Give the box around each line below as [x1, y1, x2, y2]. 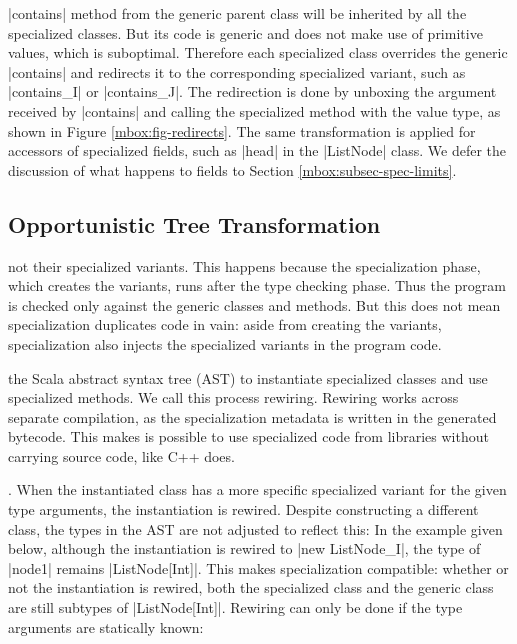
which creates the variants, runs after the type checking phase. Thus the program [8, 275, 506, 296]
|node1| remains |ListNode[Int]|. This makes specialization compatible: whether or [8, 557, 509, 578]
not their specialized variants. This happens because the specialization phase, [8, 255, 481, 276]
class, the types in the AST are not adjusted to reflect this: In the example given [8, 518, 503, 539]
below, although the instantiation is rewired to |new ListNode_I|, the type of [8, 538, 481, 559]
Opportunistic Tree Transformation [8, 208, 381, 239]
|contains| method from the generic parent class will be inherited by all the [8, 3, 467, 23]
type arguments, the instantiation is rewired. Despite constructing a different [8, 499, 479, 520]
